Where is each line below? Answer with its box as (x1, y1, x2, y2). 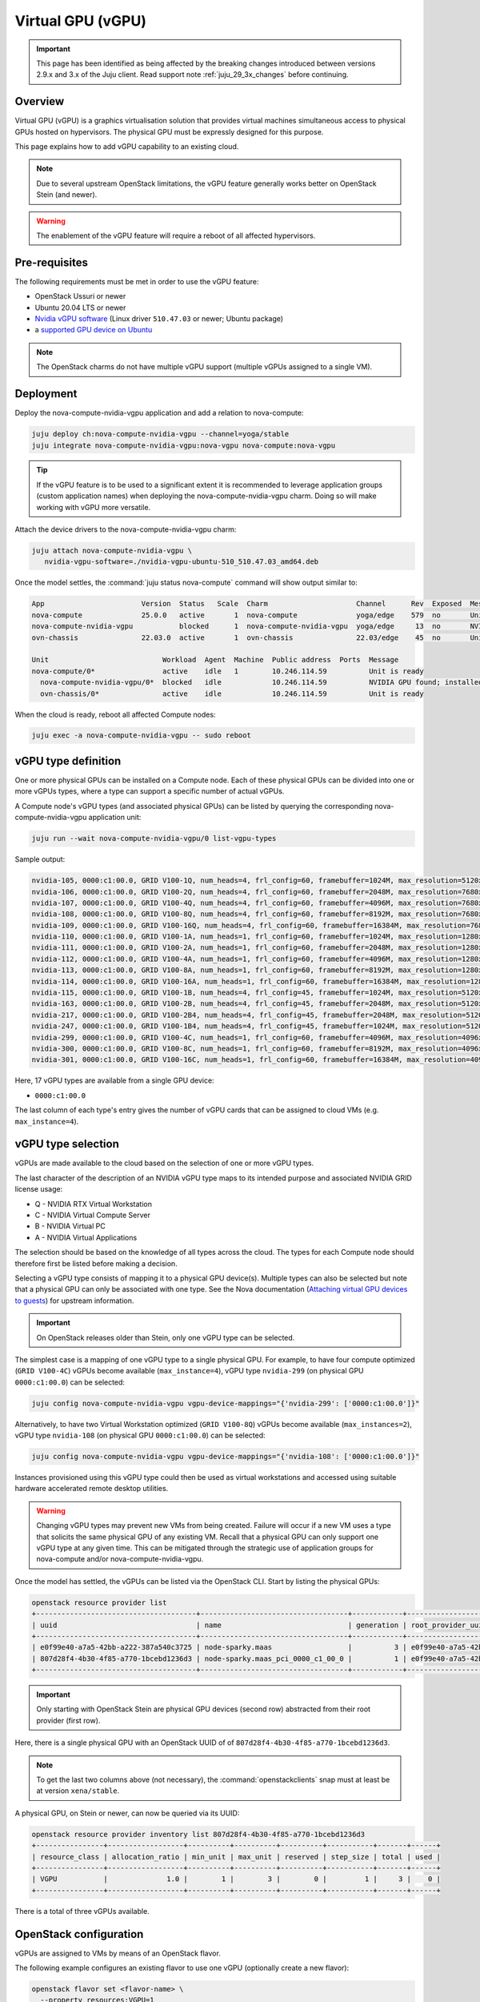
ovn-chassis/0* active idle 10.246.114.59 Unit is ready (40, 689, 424, 698)
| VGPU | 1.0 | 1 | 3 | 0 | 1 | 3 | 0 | (31, 1875, 442, 1883)
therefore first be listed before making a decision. (14, 1258, 178, 1268)
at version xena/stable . (36, 1786, 120, 1795)
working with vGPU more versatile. (36, 502, 151, 512)
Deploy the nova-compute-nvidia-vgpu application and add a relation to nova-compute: (14, 408, 304, 418)
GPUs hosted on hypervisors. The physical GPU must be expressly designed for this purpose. (14, 127, 324, 136)
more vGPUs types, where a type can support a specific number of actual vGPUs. (14, 786, 285, 796)
